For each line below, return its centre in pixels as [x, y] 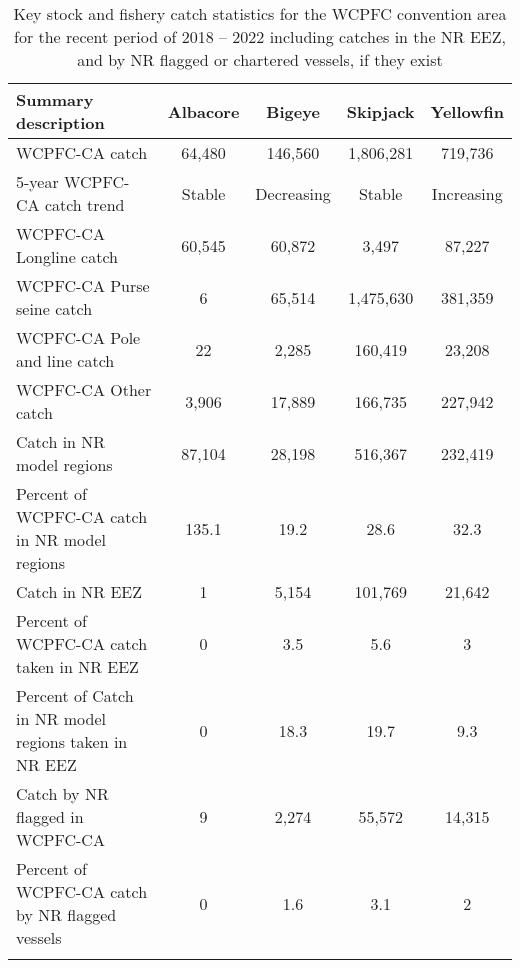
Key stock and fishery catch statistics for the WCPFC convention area [260, 13]
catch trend [84, 204]
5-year [37, 181]
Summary [55, 99]
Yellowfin [467, 111]
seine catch [54, 308]
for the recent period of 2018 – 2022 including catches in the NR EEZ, [259, 36]
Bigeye [293, 111]
